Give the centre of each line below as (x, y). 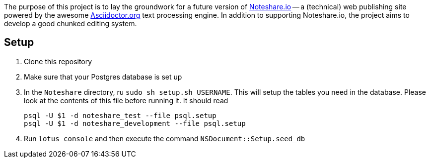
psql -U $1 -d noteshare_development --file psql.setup (135, 123)
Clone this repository (58, 61)
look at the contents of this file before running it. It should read (126, 100)
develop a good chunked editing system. (71, 23)
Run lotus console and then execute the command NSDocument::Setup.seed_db (165, 138)
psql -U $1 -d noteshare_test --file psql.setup (120, 115)
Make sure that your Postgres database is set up (103, 77)
